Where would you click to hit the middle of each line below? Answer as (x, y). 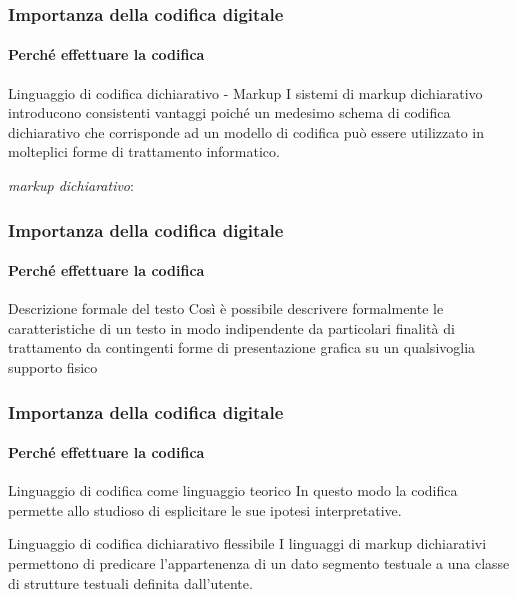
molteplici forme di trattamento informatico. (144, 151)
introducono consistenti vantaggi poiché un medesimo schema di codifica (229, 112)
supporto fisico (53, 367)
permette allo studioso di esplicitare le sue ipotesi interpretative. (205, 509)
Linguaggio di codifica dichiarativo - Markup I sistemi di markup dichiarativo (245, 92)
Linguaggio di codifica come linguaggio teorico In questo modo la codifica (233, 490)
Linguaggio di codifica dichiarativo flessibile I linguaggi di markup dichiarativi (247, 543)
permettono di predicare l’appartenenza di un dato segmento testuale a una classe (259, 563)
